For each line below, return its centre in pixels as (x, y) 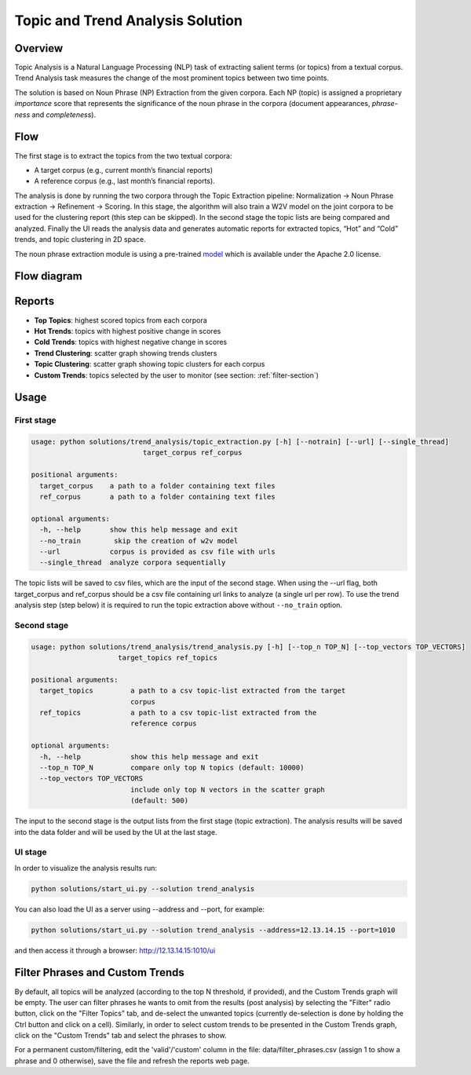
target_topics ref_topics (168, 658)
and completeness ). (64, 115)
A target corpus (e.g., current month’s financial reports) (124, 170)
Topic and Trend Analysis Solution (129, 20)
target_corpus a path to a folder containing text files (157, 486)
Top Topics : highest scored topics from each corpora (120, 320)
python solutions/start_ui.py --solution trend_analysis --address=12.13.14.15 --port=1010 (213, 930)
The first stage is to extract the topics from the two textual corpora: (123, 155)
